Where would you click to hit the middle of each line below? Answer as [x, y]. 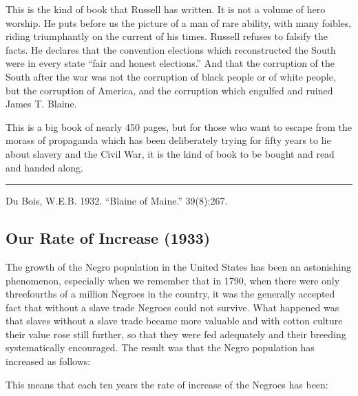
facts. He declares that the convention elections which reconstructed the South [171, 49]
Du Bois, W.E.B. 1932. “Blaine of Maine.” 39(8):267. [117, 201]
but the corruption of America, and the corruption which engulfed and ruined [169, 90]
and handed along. [44, 167]
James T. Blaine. [41, 104]
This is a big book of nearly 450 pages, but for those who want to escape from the [179, 126]
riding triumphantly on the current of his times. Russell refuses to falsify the [167, 36]
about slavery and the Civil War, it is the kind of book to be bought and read [170, 153]
